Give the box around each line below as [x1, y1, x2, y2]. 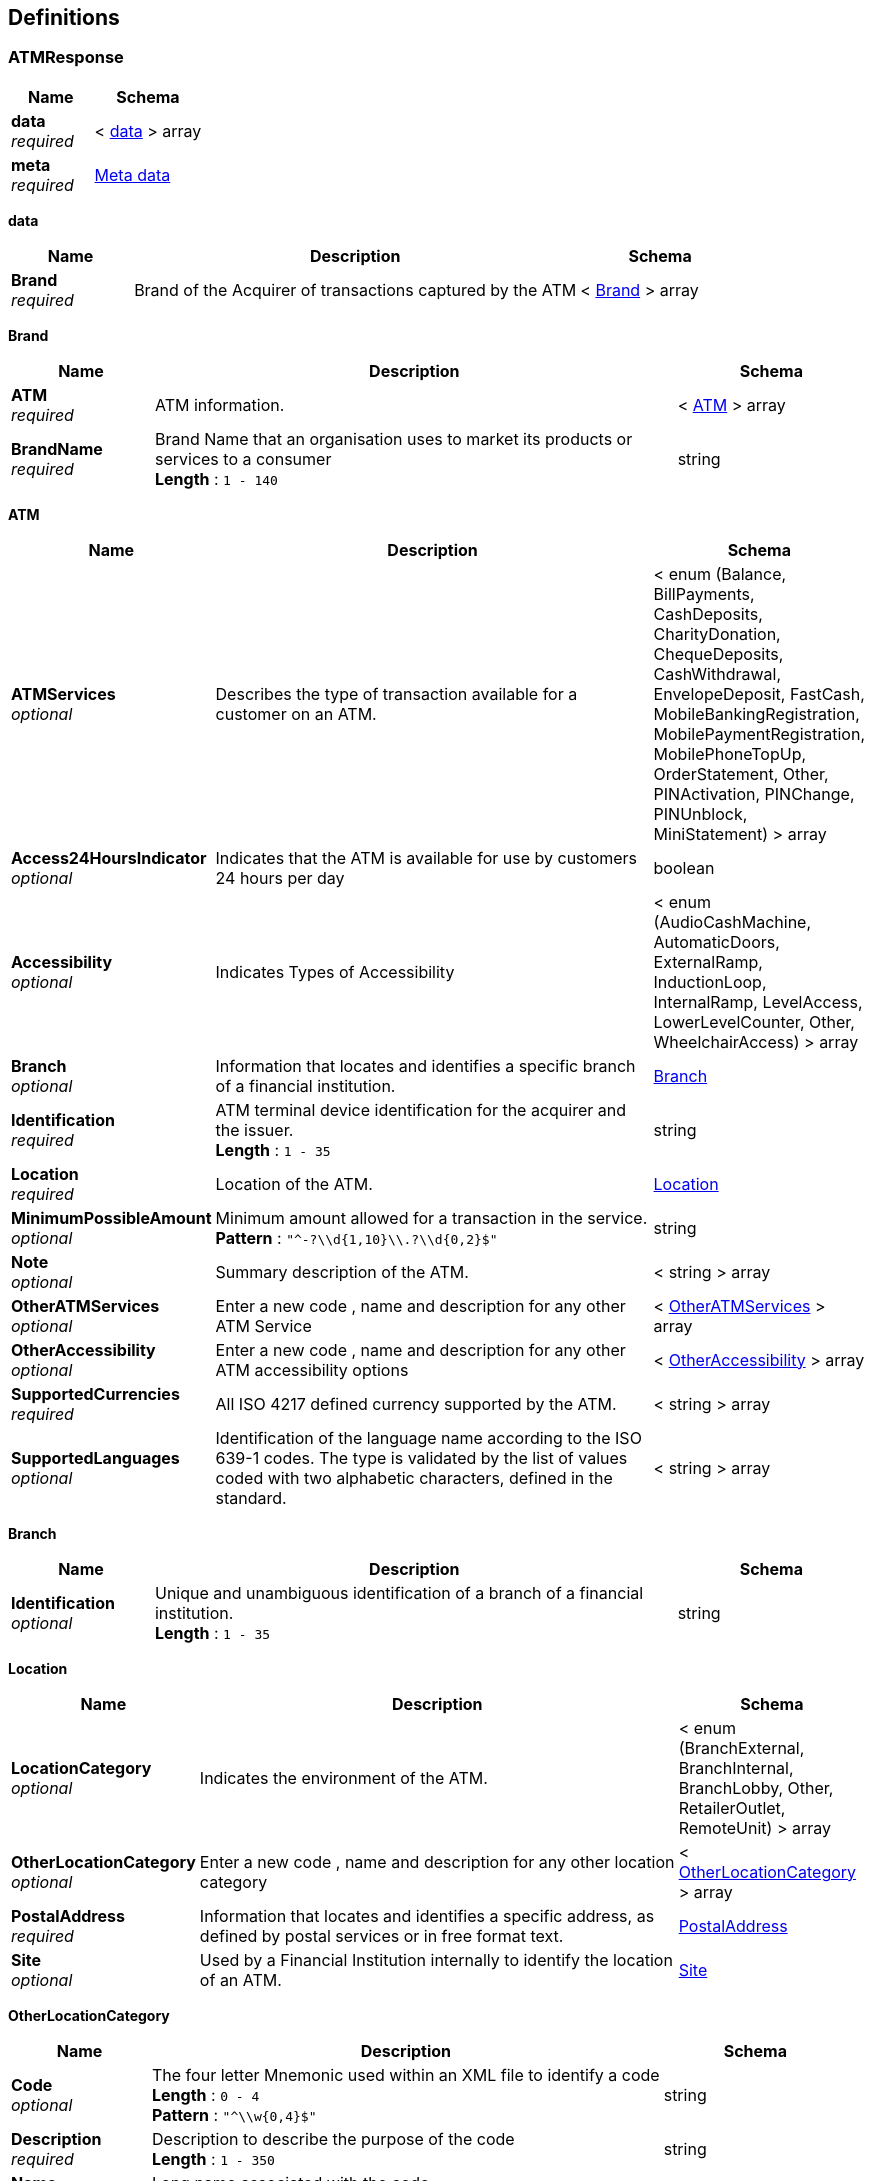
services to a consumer [154, 448, 332, 469]
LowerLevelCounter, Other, [653, 1011, 855, 1032]
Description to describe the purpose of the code [152, 2128, 515, 2149]
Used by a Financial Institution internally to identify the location [199, 1949, 673, 1970]
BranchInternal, [678, 1757, 794, 1778]
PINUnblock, [653, 803, 748, 824]
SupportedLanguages [11, 1447, 180, 1468]
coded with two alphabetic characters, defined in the [215, 1467, 613, 1488]
